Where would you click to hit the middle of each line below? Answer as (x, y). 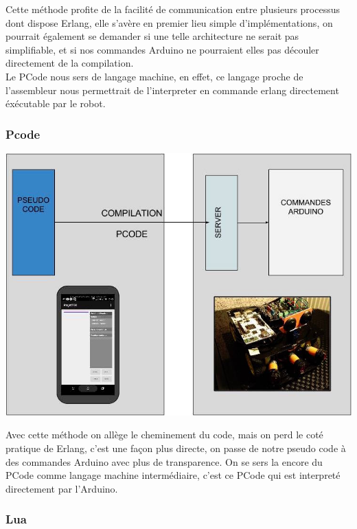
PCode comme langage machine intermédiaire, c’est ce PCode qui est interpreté (173, 475)
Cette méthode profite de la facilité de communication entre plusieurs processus (173, 9)
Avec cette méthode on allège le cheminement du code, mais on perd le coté (164, 435)
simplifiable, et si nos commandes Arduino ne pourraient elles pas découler (162, 49)
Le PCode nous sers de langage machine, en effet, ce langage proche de (154, 76)
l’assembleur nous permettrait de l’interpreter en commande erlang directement (172, 90)
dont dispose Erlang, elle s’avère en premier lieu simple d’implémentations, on (169, 22)
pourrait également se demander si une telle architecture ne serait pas (152, 36)
